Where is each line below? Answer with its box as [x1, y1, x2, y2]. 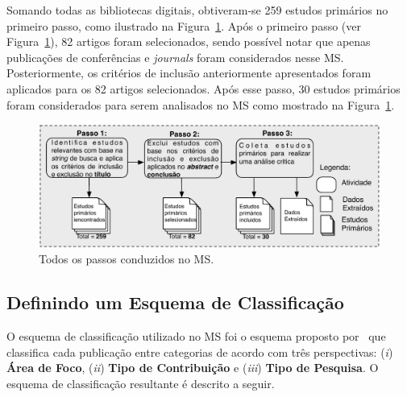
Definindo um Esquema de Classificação [6, 290, 344, 315]
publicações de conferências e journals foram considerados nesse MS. [6, 48, 344, 65]
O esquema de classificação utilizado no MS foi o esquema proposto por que [6, 328, 386, 345]
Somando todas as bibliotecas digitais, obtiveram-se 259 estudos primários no [6, 2, 388, 18]
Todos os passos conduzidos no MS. [39, 250, 214, 267]
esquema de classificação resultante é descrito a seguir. [6, 374, 275, 391]
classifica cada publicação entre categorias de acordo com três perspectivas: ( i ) [6, 343, 393, 360]
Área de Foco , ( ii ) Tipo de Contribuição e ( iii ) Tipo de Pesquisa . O [6, 359, 379, 376]
